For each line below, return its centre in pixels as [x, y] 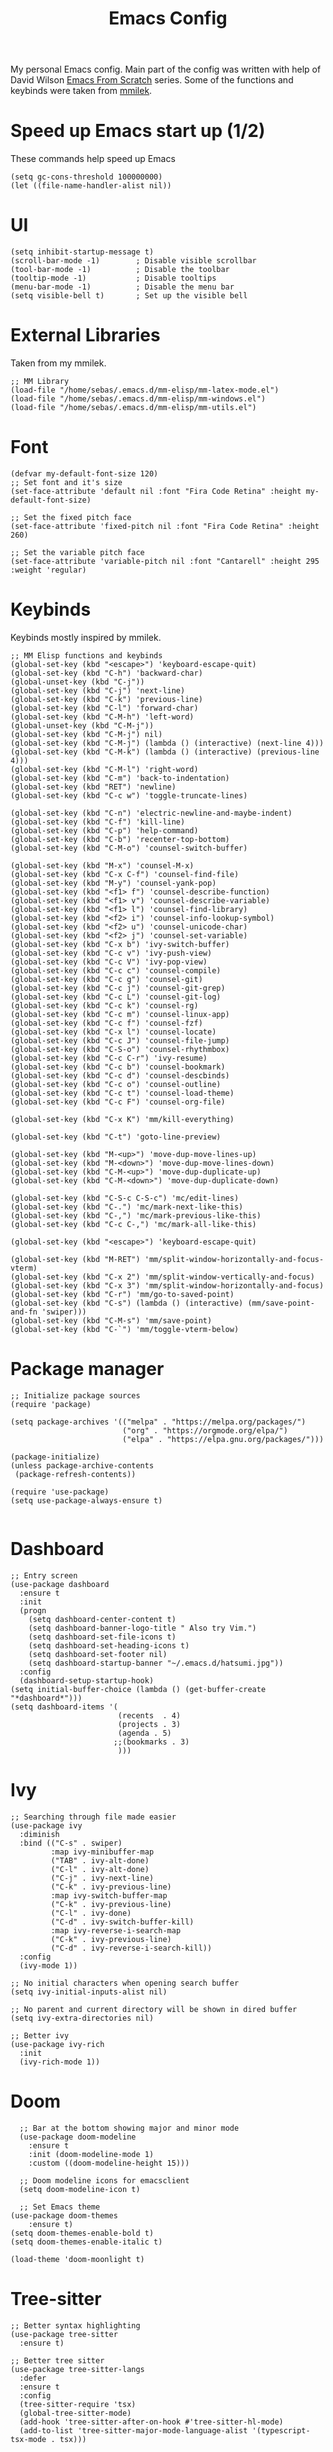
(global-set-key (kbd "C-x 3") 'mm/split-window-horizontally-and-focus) [167, 1285]
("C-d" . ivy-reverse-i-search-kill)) [131, 1948]
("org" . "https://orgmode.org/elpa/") [204, 1430]
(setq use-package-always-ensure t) [86, 1500]
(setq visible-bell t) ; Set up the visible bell [129, 296]
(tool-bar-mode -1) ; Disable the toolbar [120, 270]
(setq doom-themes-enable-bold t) [82, 2233]
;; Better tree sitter [57, 2360]
